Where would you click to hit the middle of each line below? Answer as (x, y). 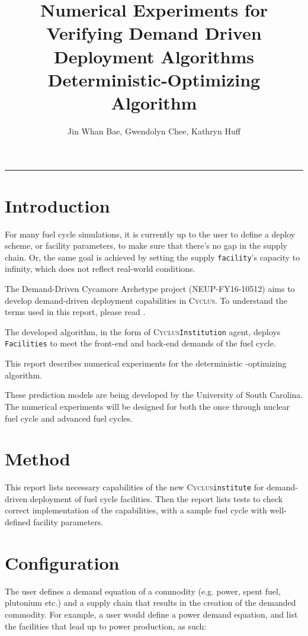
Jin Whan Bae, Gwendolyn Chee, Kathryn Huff (154, 131)
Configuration (62, 562)
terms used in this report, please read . (75, 312)
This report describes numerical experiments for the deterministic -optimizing (146, 363)
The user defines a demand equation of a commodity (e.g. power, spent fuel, (143, 591)
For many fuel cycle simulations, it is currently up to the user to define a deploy (150, 234)
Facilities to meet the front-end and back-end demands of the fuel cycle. (140, 343)
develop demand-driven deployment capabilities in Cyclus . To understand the (146, 300)
